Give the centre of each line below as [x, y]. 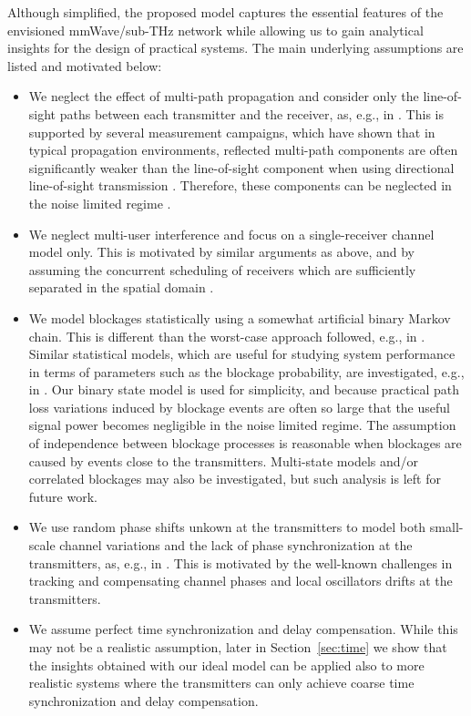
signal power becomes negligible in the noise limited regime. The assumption [242, 425]
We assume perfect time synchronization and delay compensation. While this [243, 629]
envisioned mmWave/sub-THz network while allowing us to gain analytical [215, 30]
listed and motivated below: [85, 65]
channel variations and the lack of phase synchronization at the [236, 545]
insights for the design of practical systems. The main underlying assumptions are [235, 48]
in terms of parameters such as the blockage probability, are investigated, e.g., [246, 371]
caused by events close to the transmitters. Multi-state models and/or [224, 460]
